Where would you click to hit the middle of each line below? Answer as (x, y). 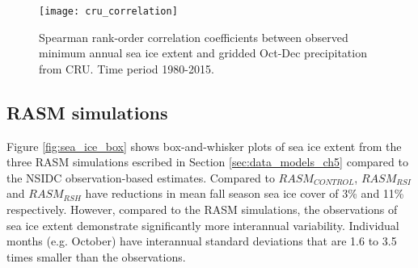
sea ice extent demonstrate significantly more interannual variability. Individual (203, 225)
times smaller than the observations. (96, 256)
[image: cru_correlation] (108, 11)
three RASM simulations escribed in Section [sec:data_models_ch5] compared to (207, 162)
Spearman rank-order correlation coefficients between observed (194, 37)
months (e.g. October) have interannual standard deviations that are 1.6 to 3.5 (202, 241)
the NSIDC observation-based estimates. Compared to (141, 177)
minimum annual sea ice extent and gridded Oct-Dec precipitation (203, 53)
